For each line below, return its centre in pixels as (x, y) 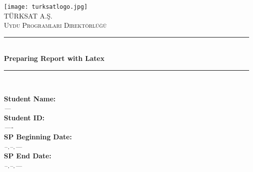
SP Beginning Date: (38, 136)
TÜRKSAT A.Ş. (28, 15)
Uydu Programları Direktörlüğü (55, 25)
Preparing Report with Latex (54, 58)
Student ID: (24, 117)
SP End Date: (28, 156)
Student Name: (30, 98)
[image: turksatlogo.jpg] (46, 7)
